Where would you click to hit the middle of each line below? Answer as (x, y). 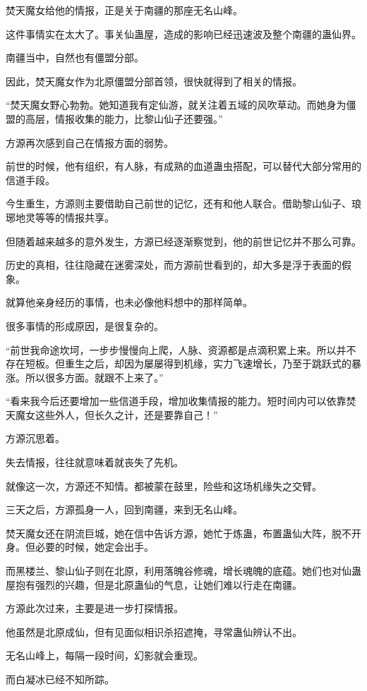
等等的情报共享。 (74, 217)
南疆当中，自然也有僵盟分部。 (75, 57)
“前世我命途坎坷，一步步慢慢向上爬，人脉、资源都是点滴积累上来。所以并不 (181, 349)
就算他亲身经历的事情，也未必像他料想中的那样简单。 (129, 302)
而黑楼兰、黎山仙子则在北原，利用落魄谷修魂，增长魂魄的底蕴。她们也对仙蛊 (183, 571)
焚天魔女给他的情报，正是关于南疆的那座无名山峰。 (124, 10)
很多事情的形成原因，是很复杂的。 (85, 325)
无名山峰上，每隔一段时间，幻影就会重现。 (104, 655)
